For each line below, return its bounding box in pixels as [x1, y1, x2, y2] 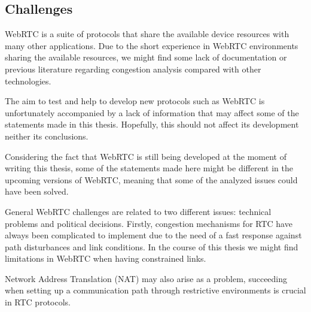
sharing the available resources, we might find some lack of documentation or [5, 51, 287, 63]
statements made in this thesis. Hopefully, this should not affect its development [5, 118, 299, 131]
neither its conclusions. [5, 129, 89, 142]
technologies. [5, 74, 51, 87]
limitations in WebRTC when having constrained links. [5, 252, 206, 265]
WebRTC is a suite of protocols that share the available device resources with [5, 28, 289, 40]
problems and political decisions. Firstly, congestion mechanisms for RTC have [5, 217, 292, 229]
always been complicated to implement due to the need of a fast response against [5, 229, 302, 241]
